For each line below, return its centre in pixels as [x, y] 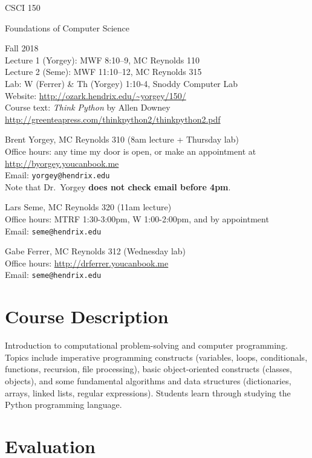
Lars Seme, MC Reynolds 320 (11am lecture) [88, 207]
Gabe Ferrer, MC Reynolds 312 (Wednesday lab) [96, 251]
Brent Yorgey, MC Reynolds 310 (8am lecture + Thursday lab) [122, 139]
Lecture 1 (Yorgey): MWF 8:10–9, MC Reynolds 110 [102, 60]
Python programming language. [63, 405]
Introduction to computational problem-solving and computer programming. [146, 345]
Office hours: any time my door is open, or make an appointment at [131, 151]
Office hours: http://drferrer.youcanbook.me [87, 263]
